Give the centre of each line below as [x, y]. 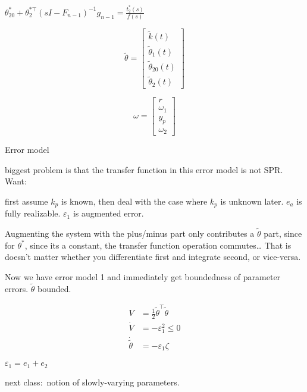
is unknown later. [252, 201]
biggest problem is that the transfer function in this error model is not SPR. [144, 169]
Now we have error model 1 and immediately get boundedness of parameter [143, 276]
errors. [17, 288]
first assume [26, 201]
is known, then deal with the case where [134, 201]
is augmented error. [108, 213]
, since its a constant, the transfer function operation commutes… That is [158, 245]
